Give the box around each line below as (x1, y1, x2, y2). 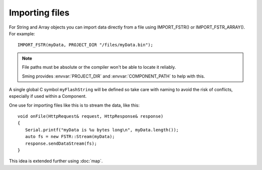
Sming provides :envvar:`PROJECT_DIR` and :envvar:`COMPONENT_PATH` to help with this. (22, 73, 205, 79)
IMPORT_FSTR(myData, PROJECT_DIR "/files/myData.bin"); (17, 42, 153, 48)
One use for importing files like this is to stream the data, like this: (9, 102, 140, 108)
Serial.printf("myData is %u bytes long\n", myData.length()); (25, 127, 179, 133)
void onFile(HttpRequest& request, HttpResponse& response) (17, 114, 164, 119)
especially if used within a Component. (9, 93, 87, 99)
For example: (9, 31, 35, 36)
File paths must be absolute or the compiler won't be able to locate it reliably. (22, 64, 176, 70)
